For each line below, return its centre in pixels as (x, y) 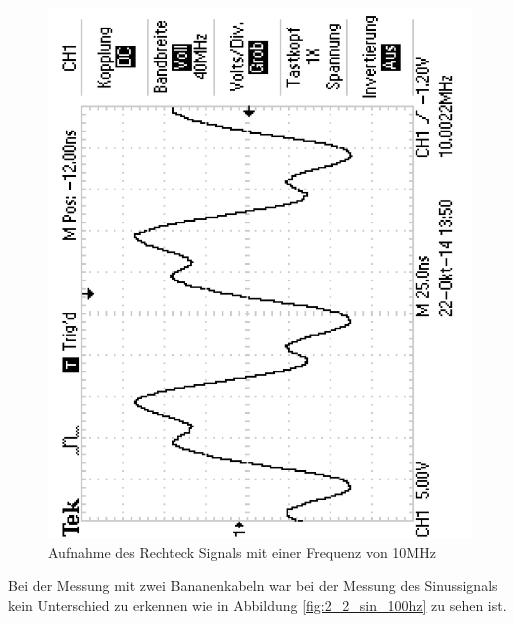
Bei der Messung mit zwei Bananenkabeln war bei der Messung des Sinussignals (253, 585)
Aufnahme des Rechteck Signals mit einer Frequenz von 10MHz (242, 551)
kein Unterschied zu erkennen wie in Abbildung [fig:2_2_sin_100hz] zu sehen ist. (257, 604)
